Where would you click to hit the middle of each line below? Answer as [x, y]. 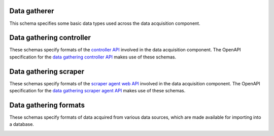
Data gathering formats [47, 105]
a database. [22, 124]
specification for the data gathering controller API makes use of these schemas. [93, 57]
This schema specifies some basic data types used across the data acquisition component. [105, 23]
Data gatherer [32, 11]
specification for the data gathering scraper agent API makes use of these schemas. [97, 91]
